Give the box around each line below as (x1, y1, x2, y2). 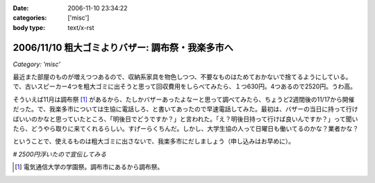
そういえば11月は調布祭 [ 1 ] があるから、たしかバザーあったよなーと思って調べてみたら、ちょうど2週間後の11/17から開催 (12, 95, 355, 104)
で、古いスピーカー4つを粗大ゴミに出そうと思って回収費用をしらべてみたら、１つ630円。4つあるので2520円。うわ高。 (12, 82, 357, 90)
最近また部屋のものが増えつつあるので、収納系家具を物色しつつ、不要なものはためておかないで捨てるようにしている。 (12, 73, 352, 81)
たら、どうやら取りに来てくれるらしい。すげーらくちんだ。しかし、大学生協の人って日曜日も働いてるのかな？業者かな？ (12, 125, 359, 133)
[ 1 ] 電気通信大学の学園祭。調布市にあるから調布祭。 (15, 163, 164, 171)
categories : (12, 14, 47, 22)
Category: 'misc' (12, 60, 60, 68)
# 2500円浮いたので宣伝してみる (12, 150, 107, 158)
